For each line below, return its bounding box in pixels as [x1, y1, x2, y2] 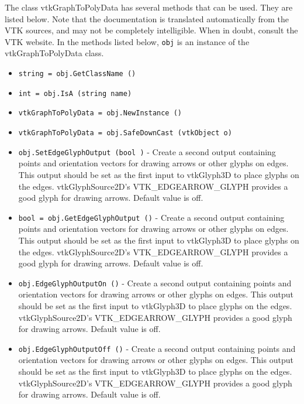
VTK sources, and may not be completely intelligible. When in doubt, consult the [5, 24, 298, 36]
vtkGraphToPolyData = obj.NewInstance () [18, 109, 182, 118]
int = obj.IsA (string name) [18, 89, 132, 98]
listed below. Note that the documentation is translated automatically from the [5, 12, 289, 25]
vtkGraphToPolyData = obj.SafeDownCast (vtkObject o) [18, 129, 232, 137]
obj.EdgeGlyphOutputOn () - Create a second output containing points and [18, 276, 292, 289]
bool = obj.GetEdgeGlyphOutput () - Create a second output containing [18, 211, 285, 223]
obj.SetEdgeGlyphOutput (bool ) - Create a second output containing [18, 145, 276, 158]
